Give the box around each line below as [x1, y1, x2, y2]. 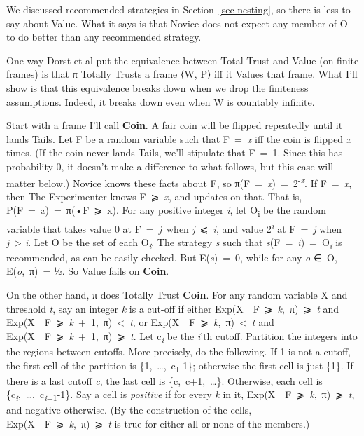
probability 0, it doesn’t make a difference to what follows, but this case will [6, 158, 334, 173]
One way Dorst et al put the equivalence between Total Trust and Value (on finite [6, 53, 359, 67]
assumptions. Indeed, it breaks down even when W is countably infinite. [6, 94, 315, 109]
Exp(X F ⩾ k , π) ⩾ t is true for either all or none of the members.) [6, 416, 310, 430]
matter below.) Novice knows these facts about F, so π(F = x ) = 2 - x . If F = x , [6, 173, 352, 190]
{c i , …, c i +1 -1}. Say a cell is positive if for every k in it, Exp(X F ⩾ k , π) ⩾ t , [6, 387, 355, 404]
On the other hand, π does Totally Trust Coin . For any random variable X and [6, 287, 348, 302]
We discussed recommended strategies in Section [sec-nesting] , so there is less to [6, 2, 351, 16]
